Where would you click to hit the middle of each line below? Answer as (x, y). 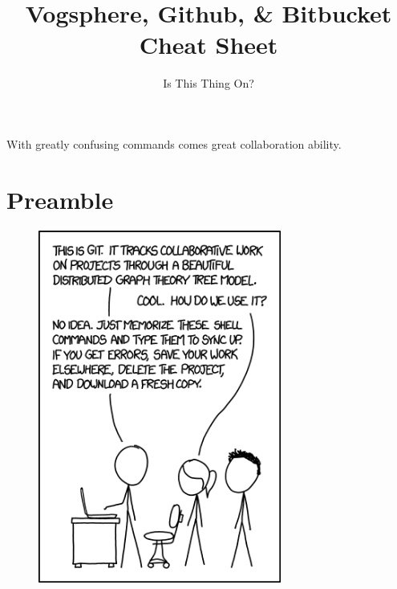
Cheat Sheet (209, 45)
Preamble (60, 199)
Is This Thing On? (209, 83)
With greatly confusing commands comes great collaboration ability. (174, 143)
